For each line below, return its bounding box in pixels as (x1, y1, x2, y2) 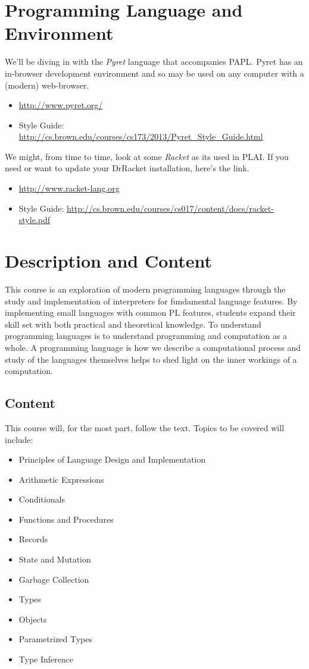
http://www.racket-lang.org (18, 182, 120, 194)
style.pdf (18, 213, 51, 226)
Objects (18, 613, 47, 625)
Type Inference (18, 653, 74, 665)
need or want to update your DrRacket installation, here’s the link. (5, 162, 249, 174)
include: (5, 433, 33, 445)
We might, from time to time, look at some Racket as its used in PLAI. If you (5, 150, 289, 162)
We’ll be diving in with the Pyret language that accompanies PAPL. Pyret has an (5, 55, 303, 68)
